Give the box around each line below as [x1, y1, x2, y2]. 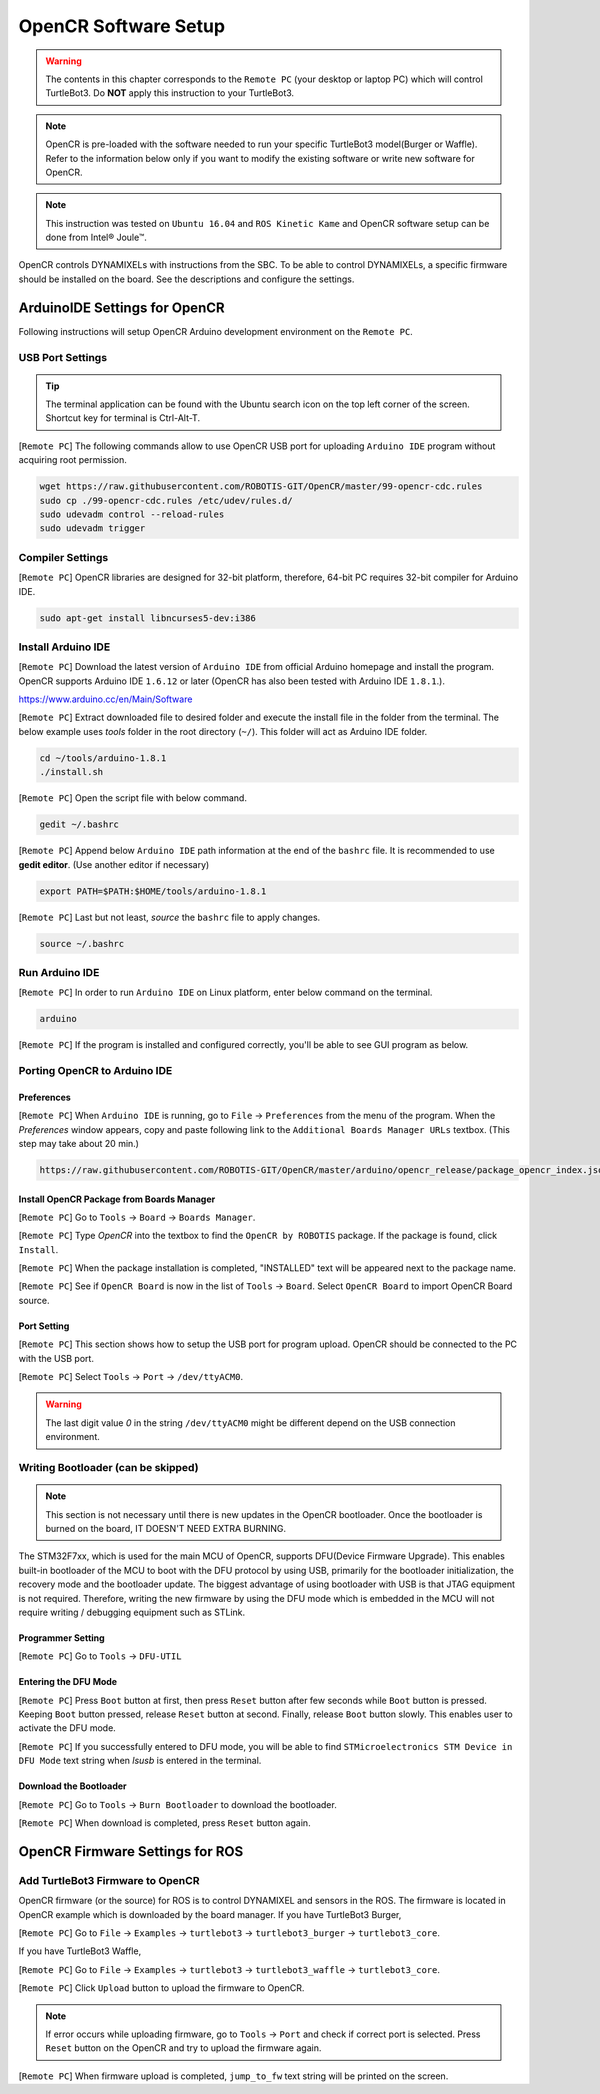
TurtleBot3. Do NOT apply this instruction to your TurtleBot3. [45, 87, 295, 99]
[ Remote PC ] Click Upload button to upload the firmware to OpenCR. [18, 1982, 305, 1994]
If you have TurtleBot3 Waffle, [18, 1945, 142, 1957]
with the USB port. [18, 1352, 95, 1364]
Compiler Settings [18, 550, 109, 564]
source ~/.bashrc [39, 938, 125, 949]
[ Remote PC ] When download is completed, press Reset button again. [18, 1817, 311, 1829]
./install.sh [39, 766, 104, 778]
